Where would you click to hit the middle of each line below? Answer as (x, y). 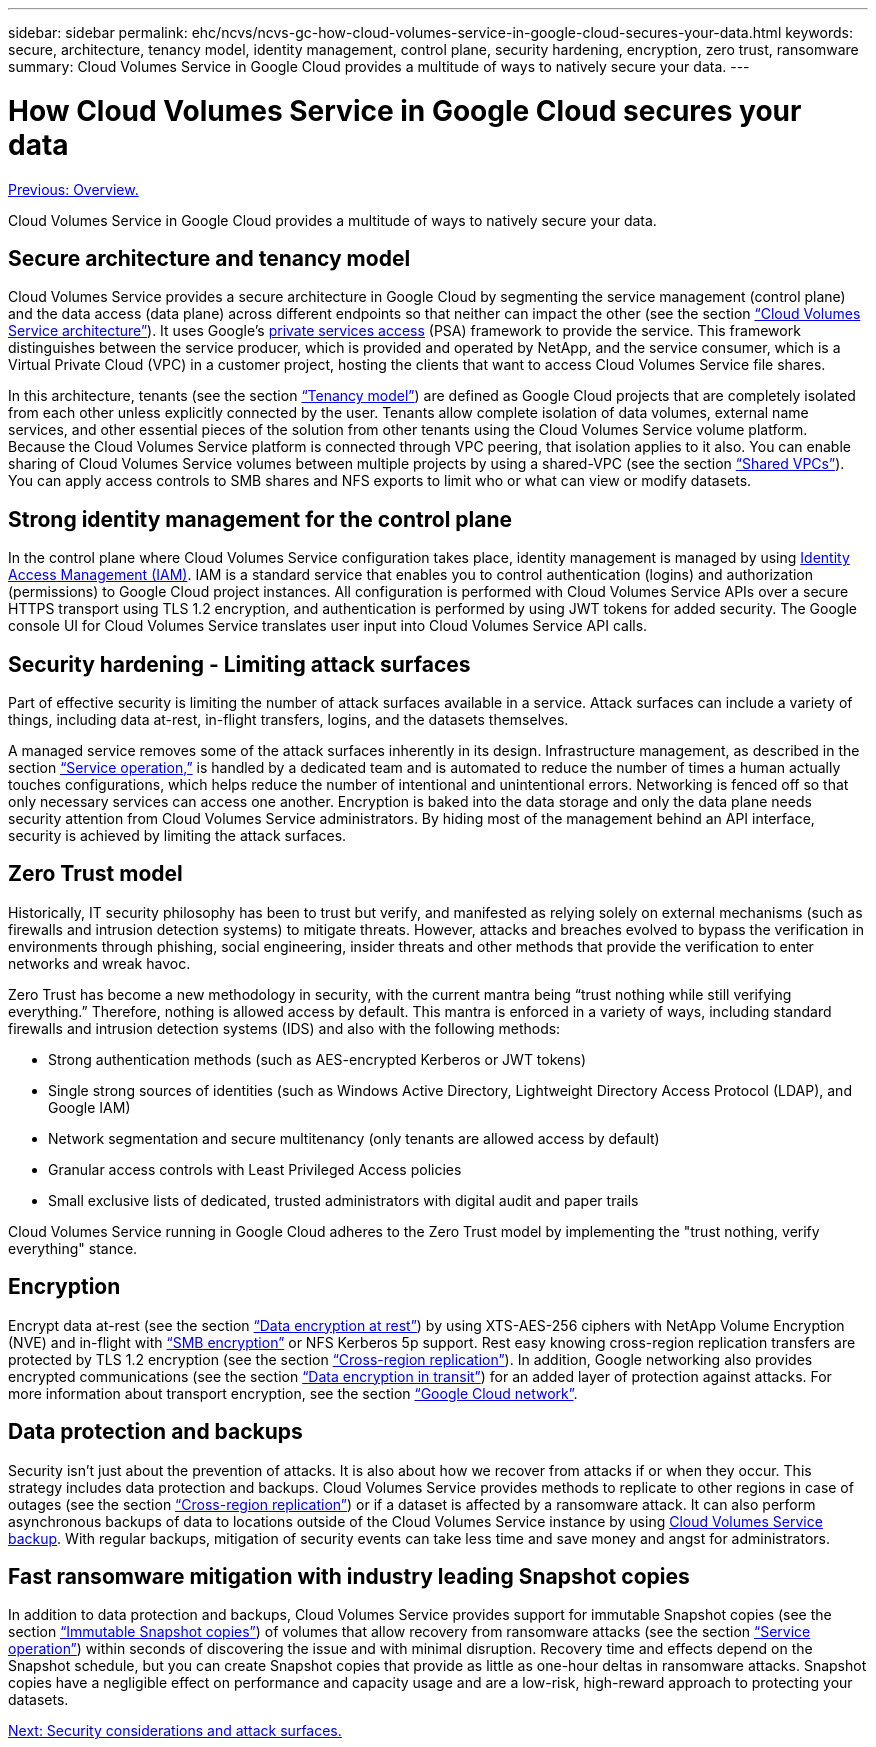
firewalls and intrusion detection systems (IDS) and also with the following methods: (284, 1028)
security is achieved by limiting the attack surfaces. (177, 836)
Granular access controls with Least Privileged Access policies (255, 1169)
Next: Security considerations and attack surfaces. (175, 1731)
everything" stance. (73, 1248)
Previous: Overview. (73, 189)
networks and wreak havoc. (99, 963)
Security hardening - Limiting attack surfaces (239, 664)
